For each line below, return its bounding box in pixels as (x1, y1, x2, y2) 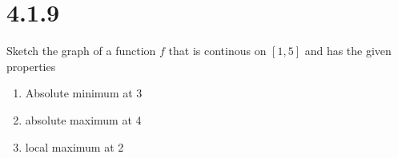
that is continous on (168, 42, 267, 59)
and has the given (304, 42, 392, 59)
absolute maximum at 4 (25, 111, 142, 128)
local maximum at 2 (25, 138, 124, 155)
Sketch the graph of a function (6, 42, 156, 59)
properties (6, 57, 56, 74)
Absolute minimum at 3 (25, 85, 143, 101)
